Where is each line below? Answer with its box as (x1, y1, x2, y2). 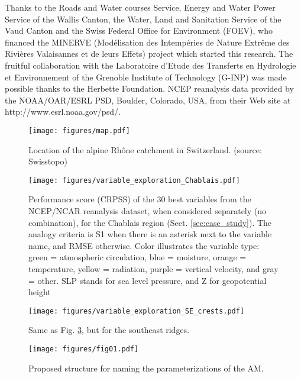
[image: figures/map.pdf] (28, 126, 130, 135)
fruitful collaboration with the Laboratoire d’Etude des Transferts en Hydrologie (5, 59, 296, 71)
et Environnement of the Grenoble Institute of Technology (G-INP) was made (5, 70, 287, 83)
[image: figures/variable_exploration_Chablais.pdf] (28, 176, 240, 185)
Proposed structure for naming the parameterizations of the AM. (28, 361, 264, 374)
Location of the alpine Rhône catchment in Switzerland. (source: (28, 143, 262, 156)
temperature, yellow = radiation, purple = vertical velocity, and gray (28, 263, 279, 274)
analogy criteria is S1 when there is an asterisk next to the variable (28, 228, 272, 240)
